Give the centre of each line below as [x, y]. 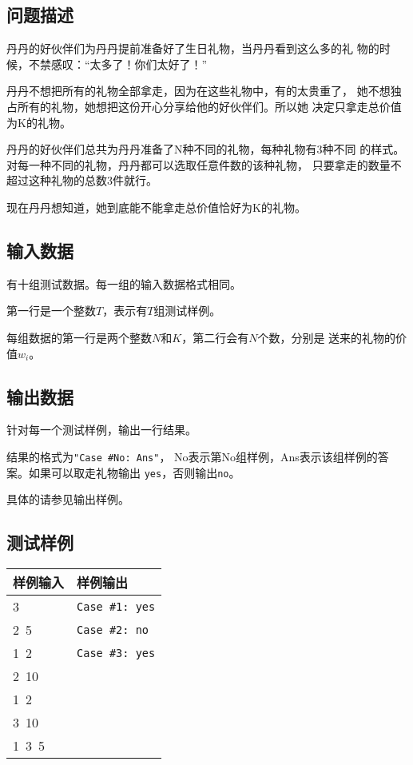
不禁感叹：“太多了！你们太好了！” [118, 64]
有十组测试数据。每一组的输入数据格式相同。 [124, 283]
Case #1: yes [116, 606]
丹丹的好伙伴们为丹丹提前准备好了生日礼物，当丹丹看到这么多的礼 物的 [193, 48]
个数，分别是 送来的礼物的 [327, 337]
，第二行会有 [215, 337]
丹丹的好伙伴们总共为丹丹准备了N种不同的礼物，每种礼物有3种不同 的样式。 [206, 149]
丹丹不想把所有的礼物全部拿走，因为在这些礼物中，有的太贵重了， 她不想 [199, 91]
